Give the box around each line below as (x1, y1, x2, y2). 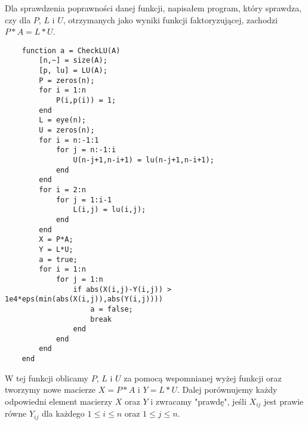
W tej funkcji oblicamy (5, 371, 89, 384)
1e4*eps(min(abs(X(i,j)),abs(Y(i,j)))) (5, 295, 163, 304)
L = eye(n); (39, 116, 87, 125)
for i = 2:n (39, 185, 87, 194)
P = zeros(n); (39, 76, 95, 85)
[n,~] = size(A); (39, 56, 107, 65)
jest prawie (264, 395, 304, 407)
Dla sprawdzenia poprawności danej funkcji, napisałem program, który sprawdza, (5, 2, 302, 14)
